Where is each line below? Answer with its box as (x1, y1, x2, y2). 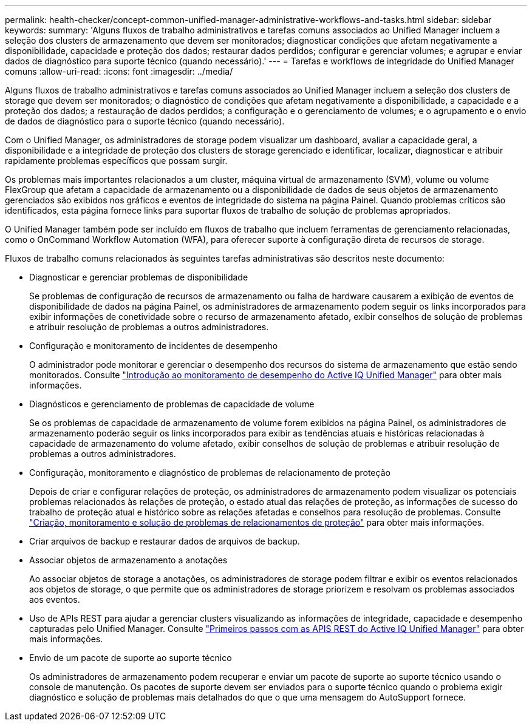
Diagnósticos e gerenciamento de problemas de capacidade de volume (29, 399, 315, 409)
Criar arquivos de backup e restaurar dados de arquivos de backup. (29, 536, 300, 546)
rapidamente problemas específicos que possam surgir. (5, 155, 228, 166)
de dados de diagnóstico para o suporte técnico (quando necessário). (5, 116, 285, 126)
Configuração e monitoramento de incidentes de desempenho (29, 341, 278, 351)
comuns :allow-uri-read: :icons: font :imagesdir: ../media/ (5, 66, 233, 76)
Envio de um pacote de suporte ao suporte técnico (29, 653, 232, 663)
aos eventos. (29, 594, 80, 605)
